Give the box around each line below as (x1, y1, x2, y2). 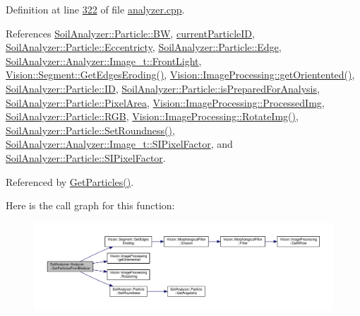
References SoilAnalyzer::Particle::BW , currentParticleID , (6, 25, 255, 40)
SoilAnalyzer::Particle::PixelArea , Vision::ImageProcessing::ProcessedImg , (6, 95, 325, 110)
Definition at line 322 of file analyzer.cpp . (6, 2, 185, 16)
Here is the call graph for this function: (6, 198, 175, 213)
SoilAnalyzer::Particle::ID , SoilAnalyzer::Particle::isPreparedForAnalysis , (6, 81, 320, 95)
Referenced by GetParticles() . (6, 174, 134, 189)
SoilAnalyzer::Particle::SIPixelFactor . (6, 150, 166, 165)
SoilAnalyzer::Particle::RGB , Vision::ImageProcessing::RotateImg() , (6, 109, 299, 124)
